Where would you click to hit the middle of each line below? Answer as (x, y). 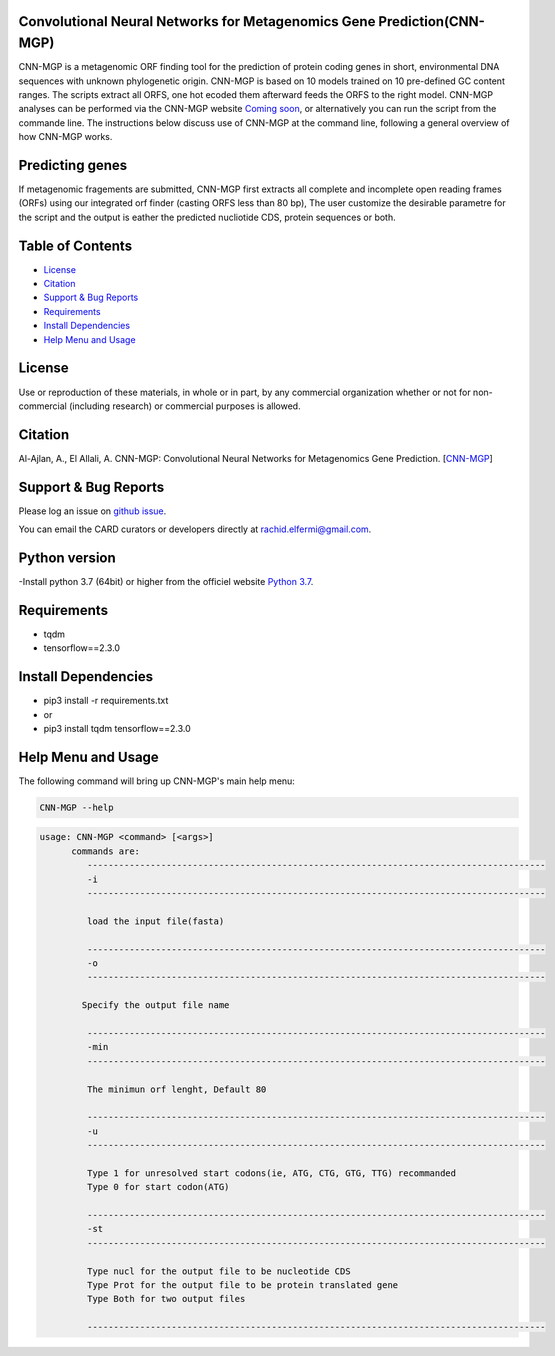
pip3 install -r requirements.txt (106, 701)
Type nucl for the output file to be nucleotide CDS (218, 1271)
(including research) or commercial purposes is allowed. (184, 406)
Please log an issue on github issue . (92, 511)
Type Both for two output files (166, 1299)
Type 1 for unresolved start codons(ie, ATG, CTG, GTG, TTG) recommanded (271, 1173)
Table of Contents (75, 245)
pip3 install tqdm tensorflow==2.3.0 (117, 728)
